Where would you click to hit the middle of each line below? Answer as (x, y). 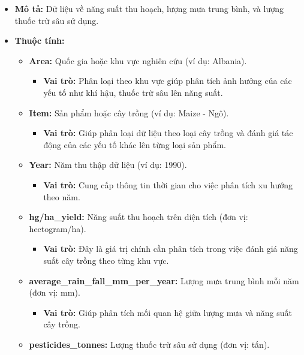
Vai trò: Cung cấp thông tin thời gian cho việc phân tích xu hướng (168, 184)
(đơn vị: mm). (55, 292)
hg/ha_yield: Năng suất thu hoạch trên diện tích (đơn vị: (139, 217)
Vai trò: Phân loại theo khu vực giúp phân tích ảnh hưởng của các (168, 81)
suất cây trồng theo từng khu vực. (106, 260)
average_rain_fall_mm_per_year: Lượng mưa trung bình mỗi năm (164, 280)
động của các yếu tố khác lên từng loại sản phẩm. (135, 144)
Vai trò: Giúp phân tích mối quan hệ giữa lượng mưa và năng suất (168, 312)
